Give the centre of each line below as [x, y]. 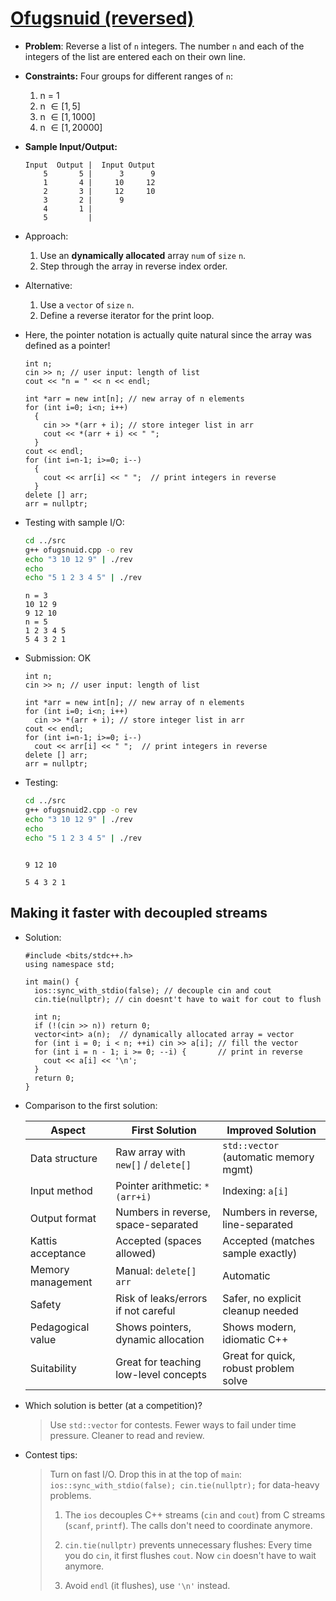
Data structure [63, 1158]
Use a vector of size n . [87, 304]
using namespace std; [69, 964]
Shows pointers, [153, 1327]
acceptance [58, 1253]
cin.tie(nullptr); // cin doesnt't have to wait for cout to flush [178, 999]
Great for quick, [259, 1355]
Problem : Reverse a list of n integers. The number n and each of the [164, 46]
